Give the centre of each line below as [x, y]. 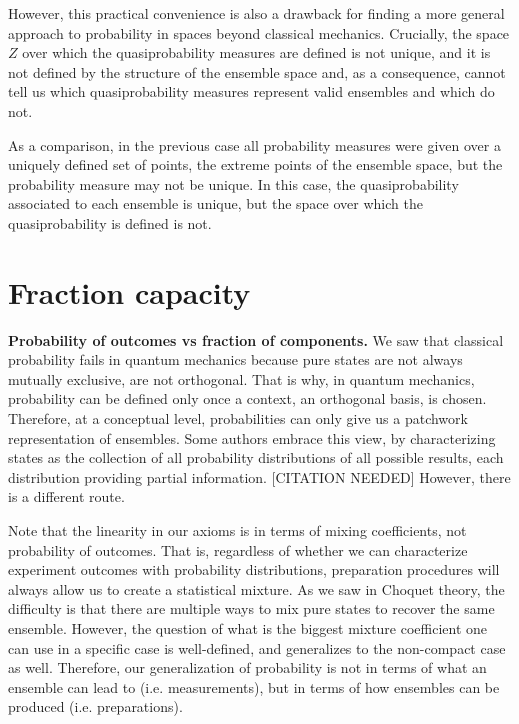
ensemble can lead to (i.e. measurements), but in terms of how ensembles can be [254, 686]
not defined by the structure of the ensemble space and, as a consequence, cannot [257, 71]
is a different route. [66, 496]
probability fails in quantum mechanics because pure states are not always [235, 359]
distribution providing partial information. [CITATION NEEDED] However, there [259, 476]
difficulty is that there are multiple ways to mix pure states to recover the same [251, 608]
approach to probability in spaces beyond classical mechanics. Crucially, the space [259, 32]
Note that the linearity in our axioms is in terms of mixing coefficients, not [237, 530]
